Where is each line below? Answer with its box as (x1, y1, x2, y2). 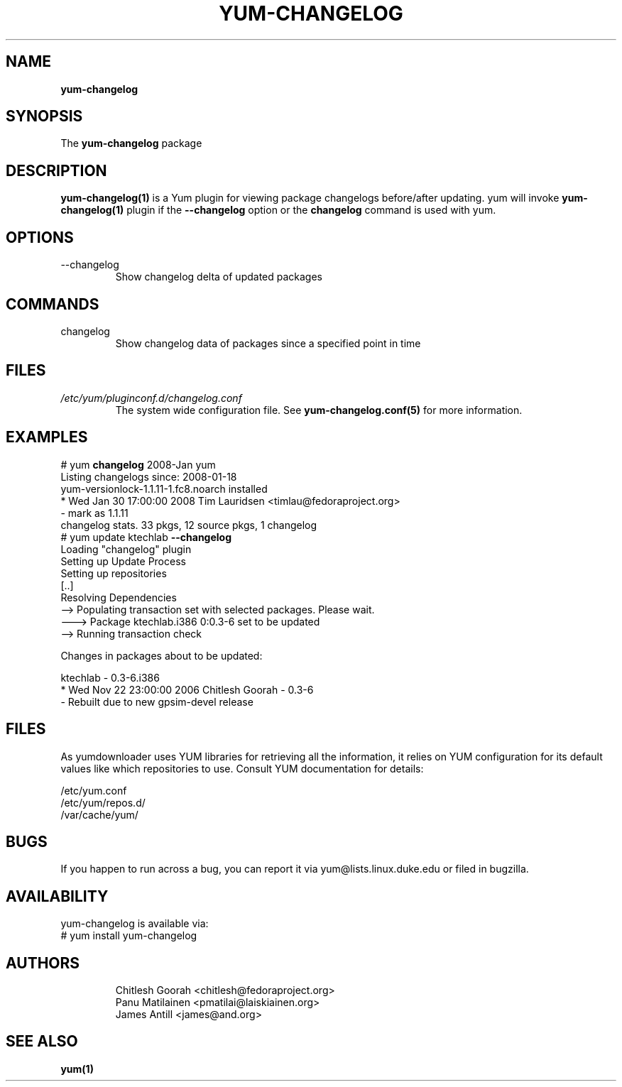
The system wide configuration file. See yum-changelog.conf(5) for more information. (115, 403, 523, 416)
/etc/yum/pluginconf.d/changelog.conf (60, 391, 242, 404)
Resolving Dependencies (60, 591, 177, 603)
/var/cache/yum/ (60, 808, 138, 821)
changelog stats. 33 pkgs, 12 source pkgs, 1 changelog (60, 518, 317, 531)
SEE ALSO (6, 1032, 78, 1051)
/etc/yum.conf (60, 784, 127, 797)
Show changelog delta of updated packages (115, 271, 323, 283)
